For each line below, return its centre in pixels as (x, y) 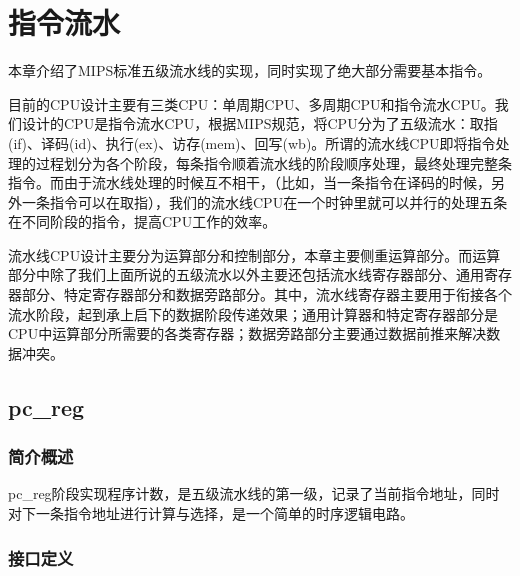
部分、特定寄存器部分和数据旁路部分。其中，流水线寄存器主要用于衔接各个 (266, 294)
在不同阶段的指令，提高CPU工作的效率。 (142, 221)
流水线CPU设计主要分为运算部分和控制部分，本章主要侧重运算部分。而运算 (254, 254)
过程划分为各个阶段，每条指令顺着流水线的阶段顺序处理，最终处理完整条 (273, 162)
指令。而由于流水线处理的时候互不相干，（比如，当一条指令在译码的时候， (249, 182)
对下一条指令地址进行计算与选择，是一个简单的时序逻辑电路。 (211, 513)
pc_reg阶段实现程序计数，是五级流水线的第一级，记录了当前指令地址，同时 (254, 493)
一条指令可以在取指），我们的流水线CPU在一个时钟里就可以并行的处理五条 (264, 201)
